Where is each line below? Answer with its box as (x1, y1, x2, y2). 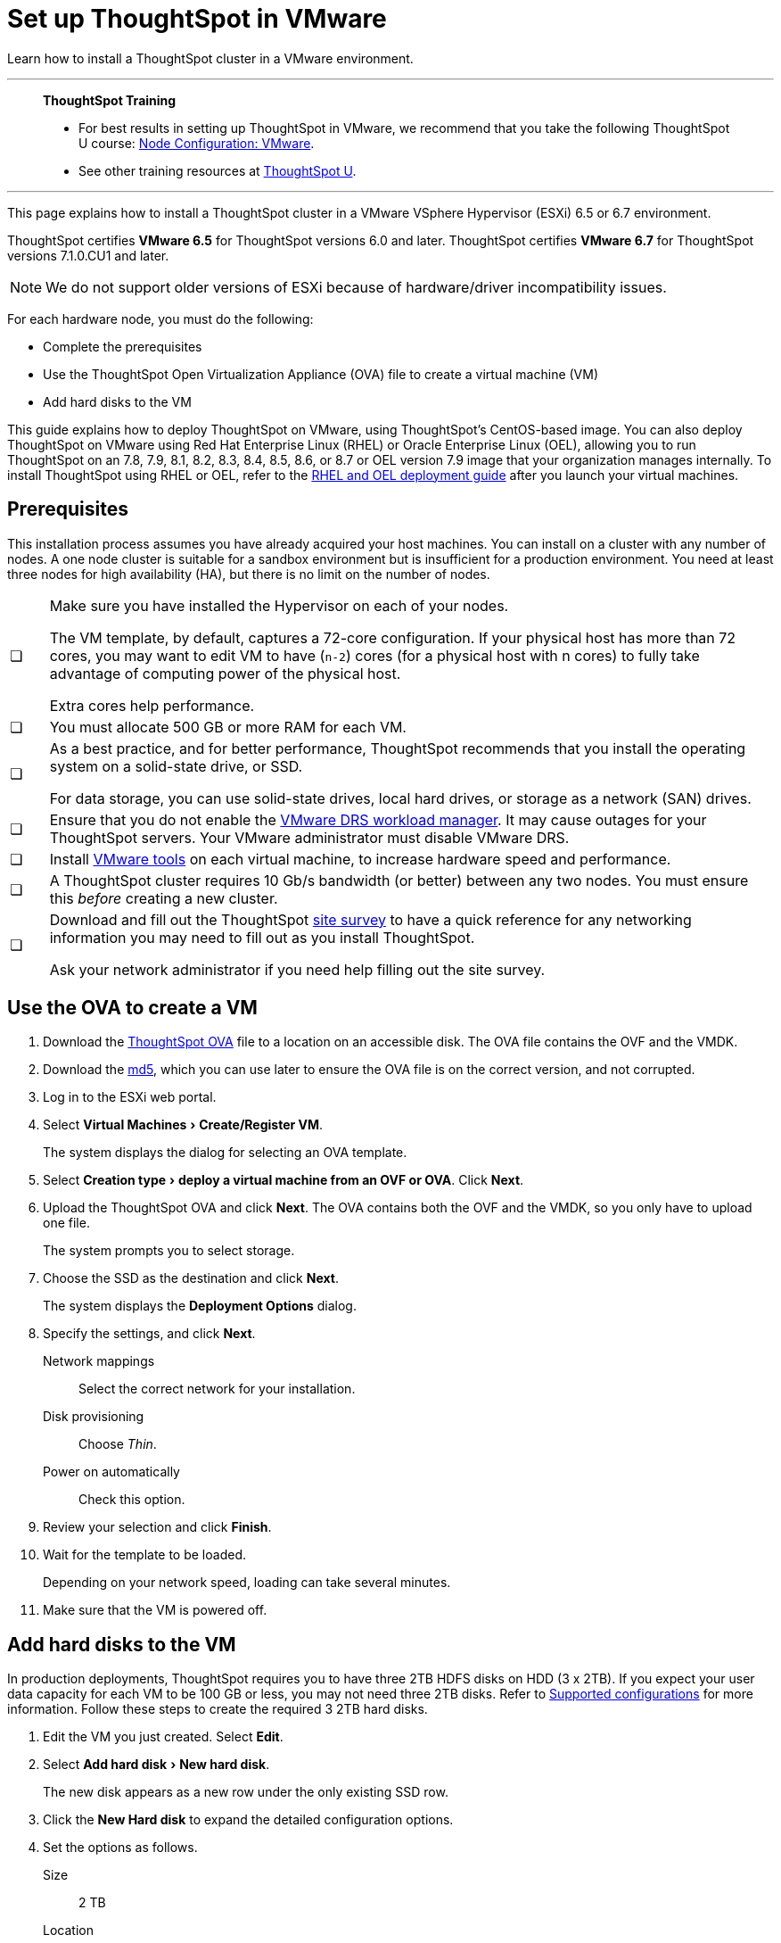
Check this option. (78, 1492, 185, 1508)
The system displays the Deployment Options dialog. (43, 1298, 357, 1314)
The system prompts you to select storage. (43, 1243, 295, 1259)
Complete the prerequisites (43, 338, 202, 354)
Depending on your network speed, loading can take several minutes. (43, 1575, 451, 1591)
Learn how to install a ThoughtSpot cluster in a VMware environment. (7, 50, 414, 66)
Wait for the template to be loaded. (43, 1547, 246, 1563)
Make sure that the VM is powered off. (43, 1602, 267, 1618)
